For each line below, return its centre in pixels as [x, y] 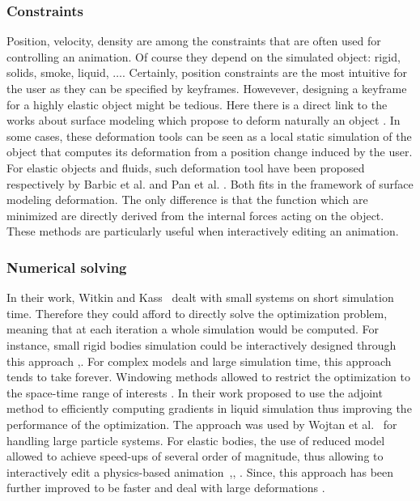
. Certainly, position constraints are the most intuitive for [265, 72]
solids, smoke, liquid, [58, 72]
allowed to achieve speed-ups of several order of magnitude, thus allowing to [195, 456]
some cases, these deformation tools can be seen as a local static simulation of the [209, 136]
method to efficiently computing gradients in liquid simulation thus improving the [209, 408]
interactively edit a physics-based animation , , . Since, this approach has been [200, 471]
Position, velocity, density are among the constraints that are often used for [194, 41]
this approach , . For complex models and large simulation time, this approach [199, 361]
